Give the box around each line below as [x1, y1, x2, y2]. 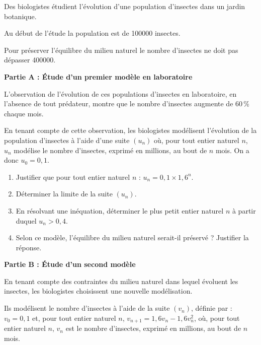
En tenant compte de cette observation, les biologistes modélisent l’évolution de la [4, 125, 257, 135]
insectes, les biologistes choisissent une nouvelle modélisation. [4, 286, 193, 296]
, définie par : [191, 303, 232, 313]
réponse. [16, 242, 42, 252]
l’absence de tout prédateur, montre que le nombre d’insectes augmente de [4, 98, 233, 109]
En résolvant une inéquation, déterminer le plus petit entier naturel [16, 205, 224, 216]
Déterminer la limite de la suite [16, 188, 113, 199]
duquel [16, 215, 37, 226]
